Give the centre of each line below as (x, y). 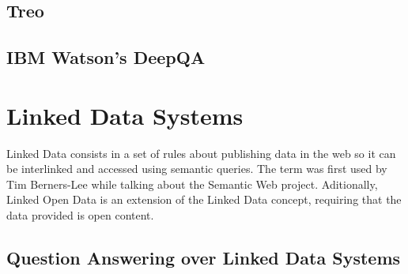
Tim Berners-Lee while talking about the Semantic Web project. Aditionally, (192, 184)
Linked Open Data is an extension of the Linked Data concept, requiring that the (204, 199)
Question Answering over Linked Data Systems (204, 258)
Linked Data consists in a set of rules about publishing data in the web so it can (201, 153)
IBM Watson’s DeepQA (106, 57)
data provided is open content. (80, 215)
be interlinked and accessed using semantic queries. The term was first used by (197, 169)
